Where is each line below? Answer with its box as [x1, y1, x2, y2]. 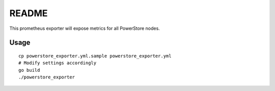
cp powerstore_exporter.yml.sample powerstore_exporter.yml [18, 53, 172, 59]
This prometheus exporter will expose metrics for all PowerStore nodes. [9, 25, 160, 31]
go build [18, 67, 40, 73]
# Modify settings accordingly [18, 60, 97, 66]
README [9, 8, 48, 19]
